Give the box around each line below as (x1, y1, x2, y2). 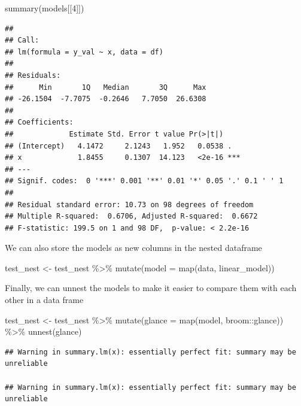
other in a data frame (5, 293, 84, 306)
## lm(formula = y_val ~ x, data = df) (5, 47, 163, 56)
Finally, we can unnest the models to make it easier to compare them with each (5, 281, 297, 294)
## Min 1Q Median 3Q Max (5, 83, 206, 92)
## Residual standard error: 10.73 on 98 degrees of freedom (5, 200, 254, 209)
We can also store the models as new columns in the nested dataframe (5, 241, 262, 254)
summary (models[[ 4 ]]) (5, 2, 84, 14)
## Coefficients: (5, 118, 74, 127)
